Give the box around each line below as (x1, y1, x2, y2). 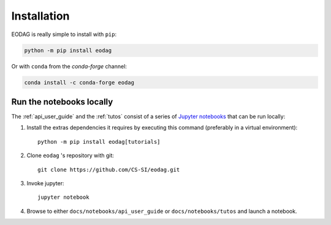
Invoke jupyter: (26, 179, 64, 186)
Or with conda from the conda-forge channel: (11, 62, 127, 70)
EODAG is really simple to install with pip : (11, 31, 117, 38)
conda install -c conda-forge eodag (24, 79, 135, 86)
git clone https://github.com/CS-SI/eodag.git (37, 166, 180, 173)
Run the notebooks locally (11, 97, 113, 107)
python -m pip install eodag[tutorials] (37, 138, 161, 145)
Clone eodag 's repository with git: (26, 152, 115, 159)
